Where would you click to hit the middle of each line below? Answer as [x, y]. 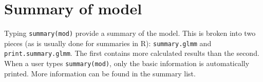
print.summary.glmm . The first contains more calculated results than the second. [132, 53]
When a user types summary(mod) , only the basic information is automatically [127, 63]
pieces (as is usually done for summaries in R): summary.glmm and [108, 43]
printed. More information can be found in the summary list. [100, 73]
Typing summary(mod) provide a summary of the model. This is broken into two [130, 33]
